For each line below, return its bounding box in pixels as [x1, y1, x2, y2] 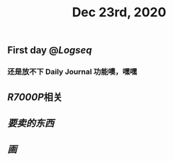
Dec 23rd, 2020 [72, 4, 167, 21]
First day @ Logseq [7, 44, 92, 57]
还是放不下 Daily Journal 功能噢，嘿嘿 [7, 67, 138, 77]
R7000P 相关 [7, 91, 62, 103]
